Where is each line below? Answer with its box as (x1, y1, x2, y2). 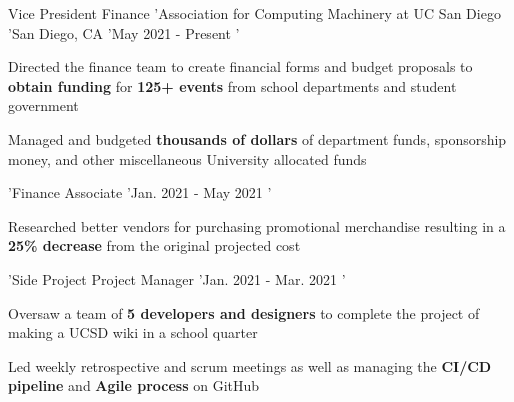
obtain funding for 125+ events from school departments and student (8, 75, 457, 96)
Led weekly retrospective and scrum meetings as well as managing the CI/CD (8, 355, 492, 376)
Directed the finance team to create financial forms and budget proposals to (8, 56, 473, 77)
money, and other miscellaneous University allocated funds (8, 148, 367, 169)
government (8, 95, 79, 116)
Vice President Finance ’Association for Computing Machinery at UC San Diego (8, 3, 501, 23)
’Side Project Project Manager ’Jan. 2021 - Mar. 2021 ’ (8, 268, 346, 289)
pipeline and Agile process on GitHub (8, 375, 260, 396)
